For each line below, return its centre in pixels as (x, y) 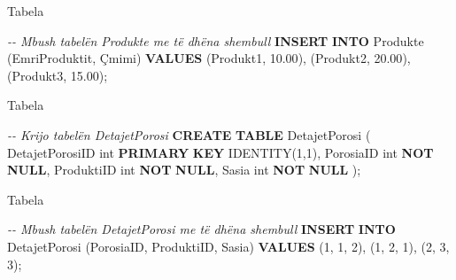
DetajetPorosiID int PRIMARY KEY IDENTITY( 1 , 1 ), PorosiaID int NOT (220, 152)
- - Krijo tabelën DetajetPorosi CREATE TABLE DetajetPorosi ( (189, 134)
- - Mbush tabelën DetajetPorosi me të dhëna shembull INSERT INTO (201, 229)
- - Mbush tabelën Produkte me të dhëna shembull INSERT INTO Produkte (216, 40)
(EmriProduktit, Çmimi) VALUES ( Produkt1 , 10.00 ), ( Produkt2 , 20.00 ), (209, 58)
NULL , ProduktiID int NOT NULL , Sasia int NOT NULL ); (184, 170)
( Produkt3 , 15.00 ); (58, 75)
